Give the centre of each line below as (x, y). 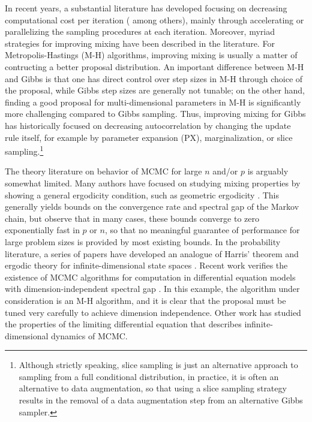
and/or (225, 171)
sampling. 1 (24, 150)
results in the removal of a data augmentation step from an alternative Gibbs (161, 400)
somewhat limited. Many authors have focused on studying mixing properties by (153, 183)
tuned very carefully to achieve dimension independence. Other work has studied (153, 312)
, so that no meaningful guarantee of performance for (202, 230)
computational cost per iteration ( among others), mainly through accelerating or (154, 19)
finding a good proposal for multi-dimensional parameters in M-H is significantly (153, 102)
